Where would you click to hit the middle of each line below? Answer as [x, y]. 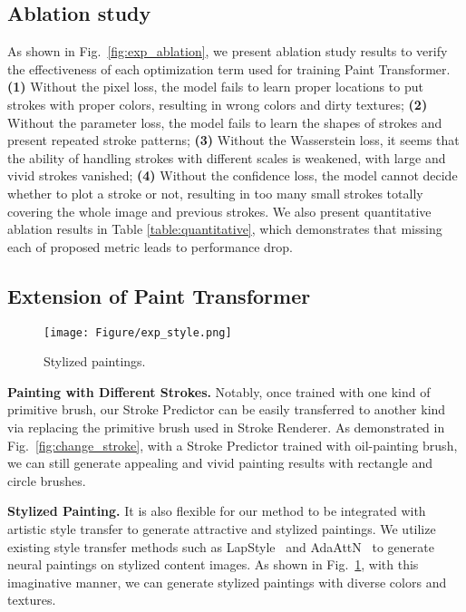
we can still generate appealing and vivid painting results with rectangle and [220, 463]
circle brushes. [47, 480]
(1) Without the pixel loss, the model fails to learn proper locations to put [215, 87]
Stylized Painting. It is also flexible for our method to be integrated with [217, 511]
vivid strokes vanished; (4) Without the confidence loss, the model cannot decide [233, 175]
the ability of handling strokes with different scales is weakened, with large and [227, 157]
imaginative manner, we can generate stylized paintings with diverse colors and [227, 582]
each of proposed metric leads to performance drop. [150, 246]
